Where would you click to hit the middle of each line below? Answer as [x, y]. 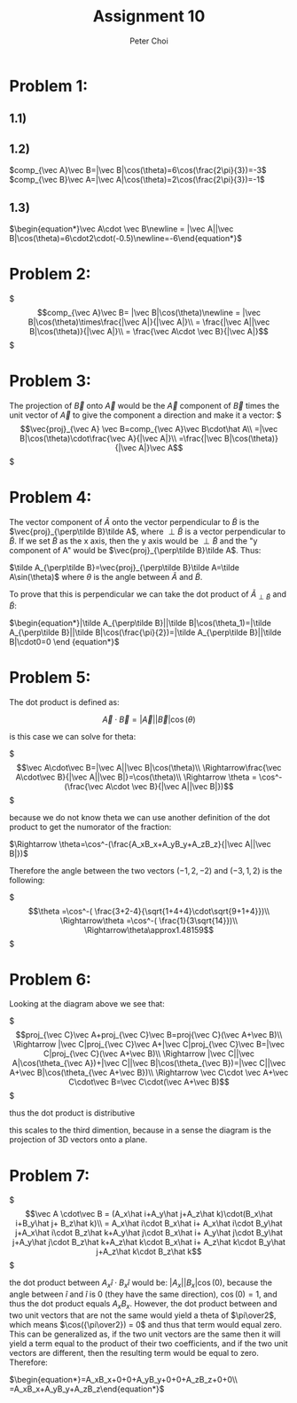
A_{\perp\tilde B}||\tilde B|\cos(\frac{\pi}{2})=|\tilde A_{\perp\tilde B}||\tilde [145, 632]
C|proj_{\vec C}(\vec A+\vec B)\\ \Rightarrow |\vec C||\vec [149, 1054]
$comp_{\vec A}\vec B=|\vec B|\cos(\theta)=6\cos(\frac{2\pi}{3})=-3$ [138, 170]
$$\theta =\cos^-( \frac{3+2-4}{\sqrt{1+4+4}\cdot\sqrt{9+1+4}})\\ [149, 911]
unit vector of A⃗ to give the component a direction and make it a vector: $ [145, 415]
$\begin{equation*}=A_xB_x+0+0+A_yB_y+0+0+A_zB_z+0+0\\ [123, 1379]
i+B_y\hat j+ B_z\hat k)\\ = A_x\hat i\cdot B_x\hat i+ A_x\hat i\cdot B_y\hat [149, 1223]
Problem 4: [51, 498]
